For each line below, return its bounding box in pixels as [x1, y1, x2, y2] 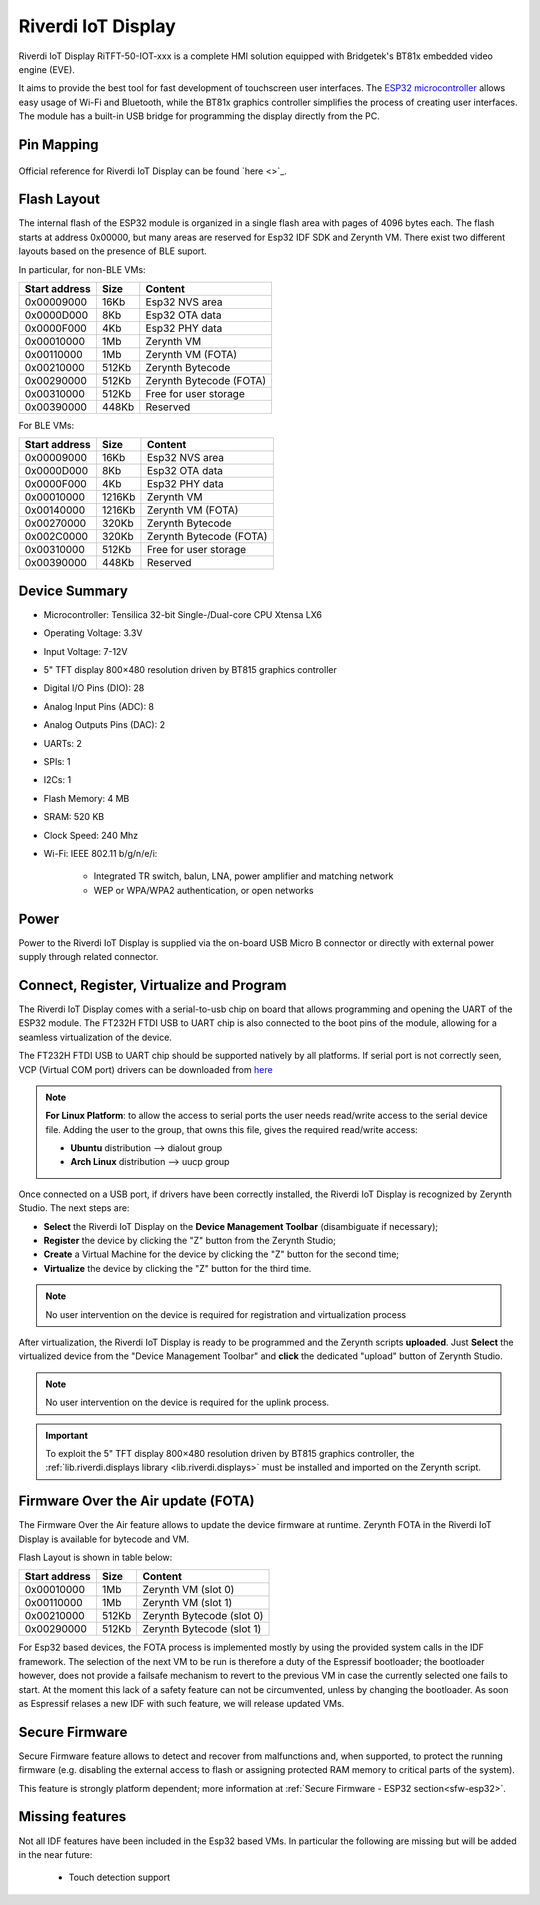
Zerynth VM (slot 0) [142, 1583, 235, 1597]
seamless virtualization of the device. [18, 1031, 172, 1043]
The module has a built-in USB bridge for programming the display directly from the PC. [18, 110, 380, 122]
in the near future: [18, 1848, 93, 1860]
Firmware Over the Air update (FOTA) [18, 1493, 255, 1510]
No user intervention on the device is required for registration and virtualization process [45, 1308, 407, 1320]
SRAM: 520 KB [43, 811, 105, 823]
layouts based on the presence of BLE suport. [18, 245, 207, 257]
